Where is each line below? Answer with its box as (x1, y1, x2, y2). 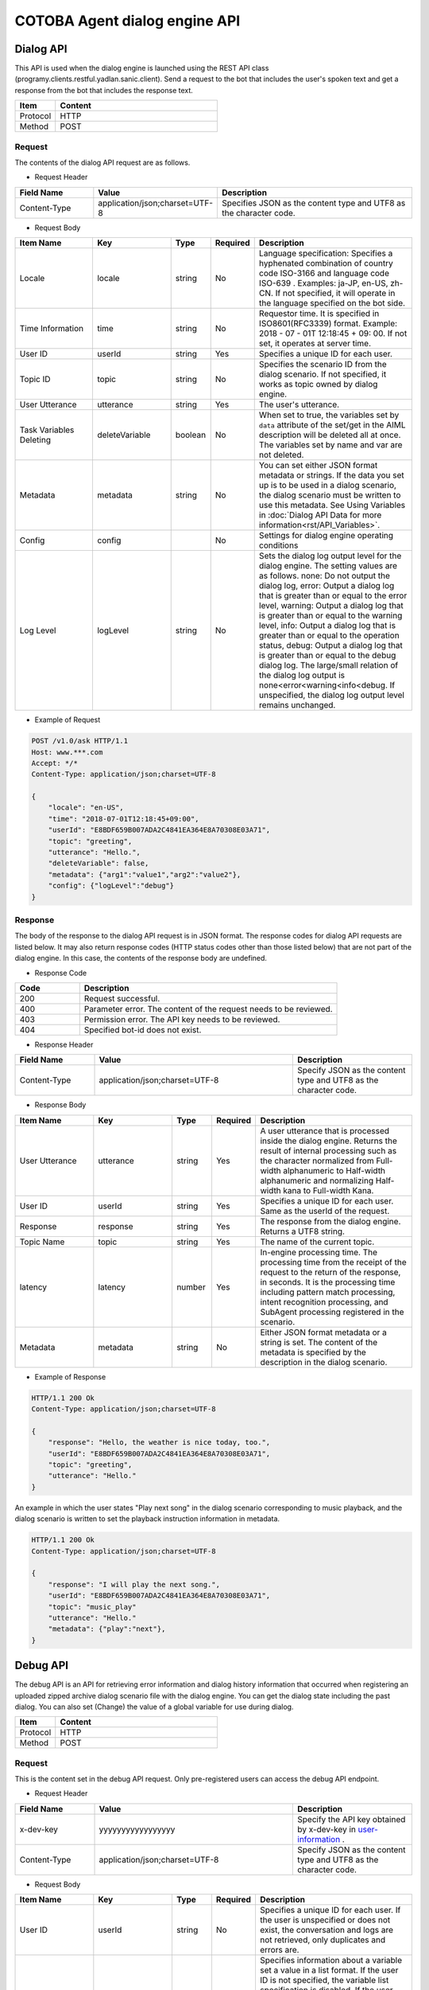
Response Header (34, 1040, 94, 1049)
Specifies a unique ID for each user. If (259, 1905, 401, 1916)
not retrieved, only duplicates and (259, 1934, 385, 1945)
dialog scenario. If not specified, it (258, 369, 387, 380)
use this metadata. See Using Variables (258, 500, 406, 511)
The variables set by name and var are (258, 439, 403, 451)
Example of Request (34, 715, 101, 724)
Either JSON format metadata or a (260, 1326, 387, 1337)
